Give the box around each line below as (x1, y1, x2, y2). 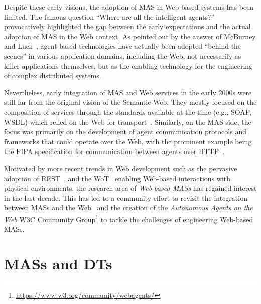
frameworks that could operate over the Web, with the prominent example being (4, 136, 252, 146)
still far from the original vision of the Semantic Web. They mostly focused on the (4, 97, 257, 107)
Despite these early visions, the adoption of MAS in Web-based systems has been (4, 2, 254, 12)
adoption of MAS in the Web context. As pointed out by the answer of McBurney (4, 31, 256, 41)
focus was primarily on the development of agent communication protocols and (4, 126, 246, 137)
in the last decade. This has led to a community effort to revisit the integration (4, 192, 247, 203)
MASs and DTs (4, 253, 112, 273)
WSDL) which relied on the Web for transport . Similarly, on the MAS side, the (4, 116, 251, 127)
